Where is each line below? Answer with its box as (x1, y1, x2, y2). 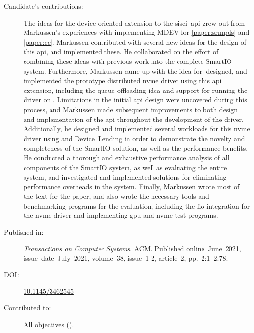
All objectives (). (24, 319, 74, 329)
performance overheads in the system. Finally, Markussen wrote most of (24, 181, 240, 191)
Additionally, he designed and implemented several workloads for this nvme (24, 123, 250, 134)
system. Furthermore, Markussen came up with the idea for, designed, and (24, 65, 247, 76)
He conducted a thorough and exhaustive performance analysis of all (24, 152, 229, 162)
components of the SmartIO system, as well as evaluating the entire (24, 162, 227, 172)
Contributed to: (4, 303, 51, 313)
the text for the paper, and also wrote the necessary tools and (24, 191, 209, 201)
